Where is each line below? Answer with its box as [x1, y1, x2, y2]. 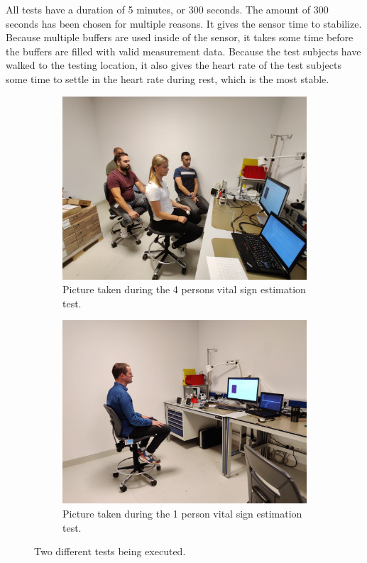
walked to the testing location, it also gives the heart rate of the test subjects [6, 58, 341, 72]
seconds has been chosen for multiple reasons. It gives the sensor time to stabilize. [6, 16, 362, 31]
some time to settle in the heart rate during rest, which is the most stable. [6, 71, 329, 86]
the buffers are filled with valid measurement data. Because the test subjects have [6, 43, 361, 58]
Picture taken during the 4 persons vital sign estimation [62, 282, 306, 297]
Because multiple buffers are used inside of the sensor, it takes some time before [6, 30, 354, 45]
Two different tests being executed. [34, 544, 186, 559]
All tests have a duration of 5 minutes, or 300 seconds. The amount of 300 [6, 2, 329, 16]
